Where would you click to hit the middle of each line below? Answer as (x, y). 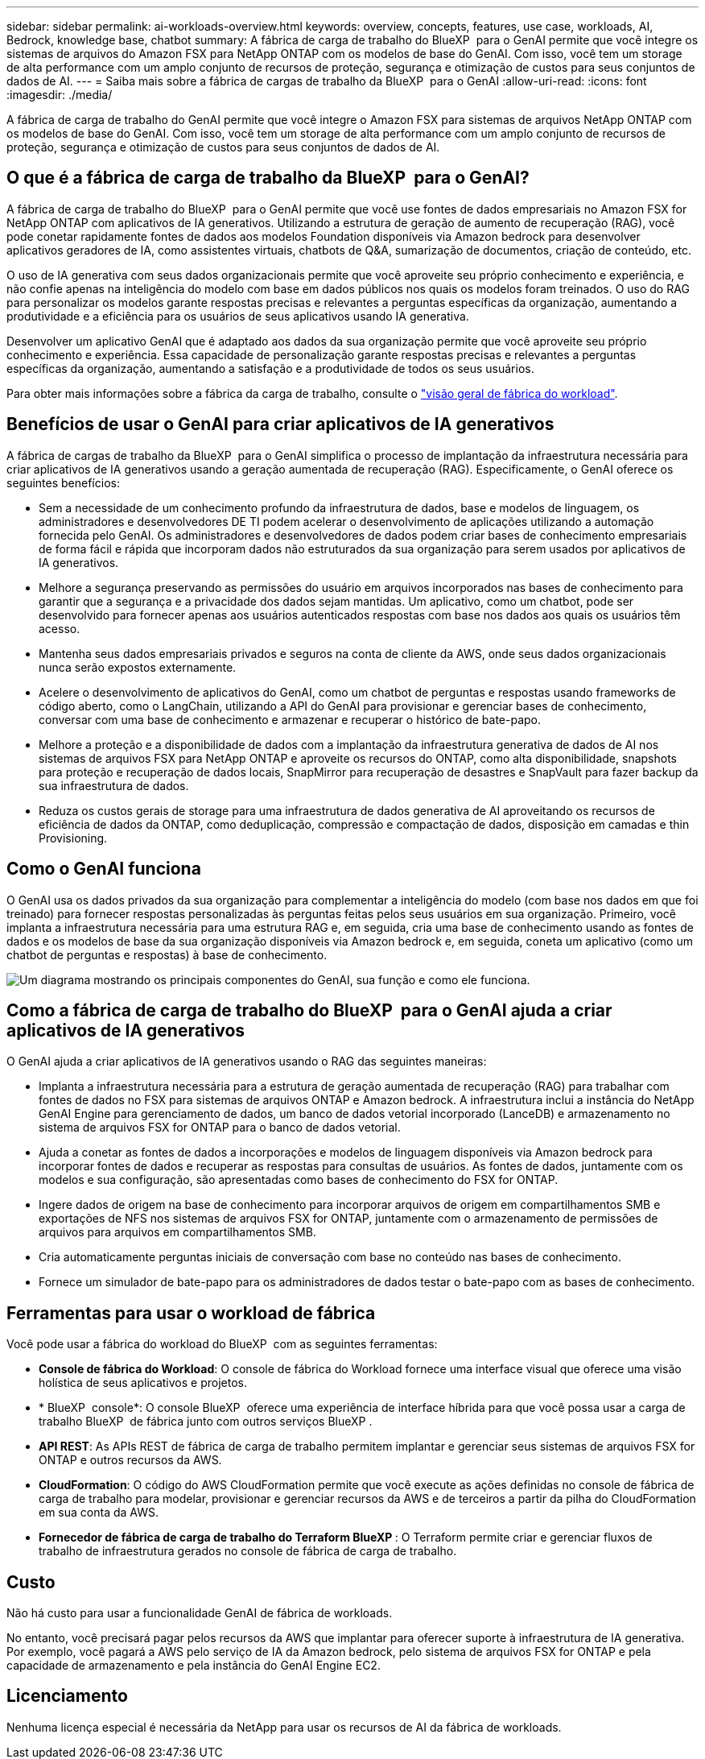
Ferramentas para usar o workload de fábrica (191, 1313)
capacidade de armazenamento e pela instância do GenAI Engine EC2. (194, 1666)
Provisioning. (73, 838)
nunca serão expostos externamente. (138, 667)
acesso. (60, 628)
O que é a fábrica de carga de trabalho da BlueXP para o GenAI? (268, 178)
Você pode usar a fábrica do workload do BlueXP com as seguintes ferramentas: (222, 1344)
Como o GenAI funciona (104, 869)
